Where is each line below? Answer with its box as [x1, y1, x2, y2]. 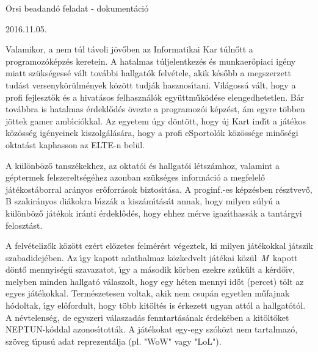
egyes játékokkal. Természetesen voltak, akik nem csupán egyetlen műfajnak [5, 287, 290, 300]
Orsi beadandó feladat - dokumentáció [5, 2, 149, 14]
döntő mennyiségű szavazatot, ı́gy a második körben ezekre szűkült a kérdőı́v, [5, 263, 295, 276]
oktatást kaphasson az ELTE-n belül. [5, 138, 145, 151]
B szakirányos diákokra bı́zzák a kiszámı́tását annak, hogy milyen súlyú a [5, 195, 280, 207]
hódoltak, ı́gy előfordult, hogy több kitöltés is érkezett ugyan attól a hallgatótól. [5, 299, 306, 312]
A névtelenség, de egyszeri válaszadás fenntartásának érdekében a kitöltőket [5, 311, 289, 323]
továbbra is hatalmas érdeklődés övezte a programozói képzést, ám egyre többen [5, 102, 305, 115]
